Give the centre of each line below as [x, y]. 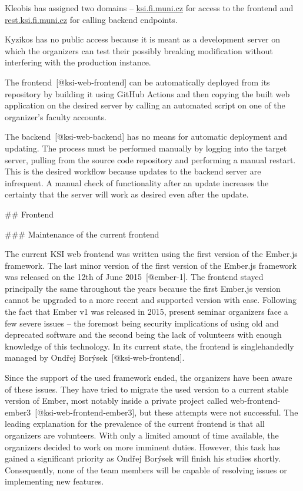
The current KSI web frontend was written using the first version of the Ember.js [151, 254]
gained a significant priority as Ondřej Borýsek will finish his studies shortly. [143, 458]
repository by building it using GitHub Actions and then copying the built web [147, 93]
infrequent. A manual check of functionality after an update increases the [137, 182]
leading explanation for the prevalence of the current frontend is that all [135, 424]
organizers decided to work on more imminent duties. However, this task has [143, 446]
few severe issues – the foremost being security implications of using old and [142, 323]
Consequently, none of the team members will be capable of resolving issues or [146, 469]
